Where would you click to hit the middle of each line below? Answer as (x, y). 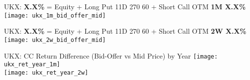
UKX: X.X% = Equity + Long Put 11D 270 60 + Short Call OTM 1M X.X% (125, 6)
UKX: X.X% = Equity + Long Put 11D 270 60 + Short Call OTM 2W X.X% (125, 31)
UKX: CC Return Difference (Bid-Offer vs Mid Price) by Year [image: (111, 55)
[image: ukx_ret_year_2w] (46, 72)
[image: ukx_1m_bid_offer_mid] (55, 15)
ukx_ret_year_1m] (32, 65)
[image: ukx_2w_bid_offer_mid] (55, 40)
